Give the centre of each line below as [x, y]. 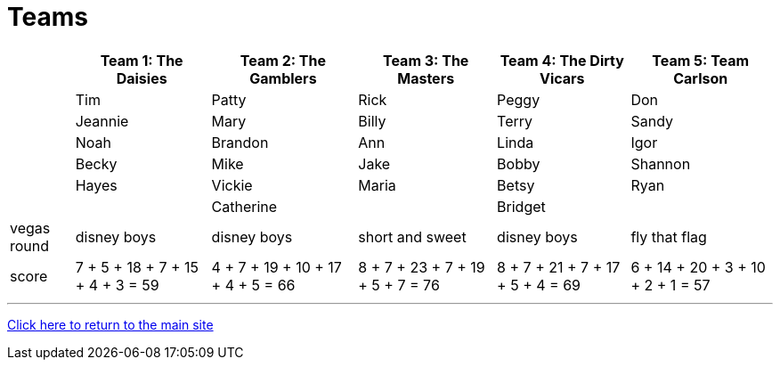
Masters [426, 78]
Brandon [240, 142]
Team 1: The [142, 60]
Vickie [232, 185]
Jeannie [102, 121]
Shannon [661, 163]
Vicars [562, 78]
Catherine [244, 206]
